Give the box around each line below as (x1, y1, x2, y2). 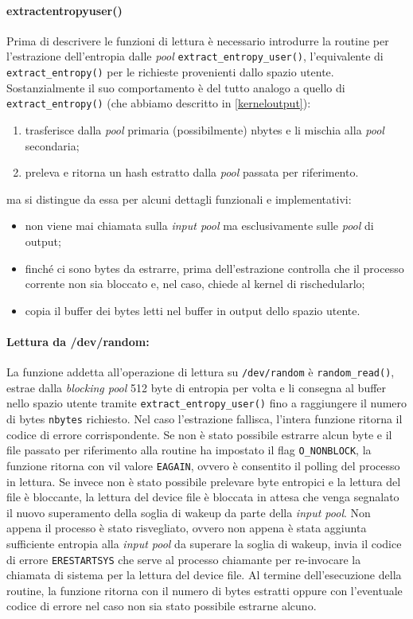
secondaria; (25, 137, 80, 154)
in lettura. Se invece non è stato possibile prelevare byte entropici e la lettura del (6, 473, 401, 489)
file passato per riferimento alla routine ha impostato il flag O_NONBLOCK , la (6, 442, 372, 458)
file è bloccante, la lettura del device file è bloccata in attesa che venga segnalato (6, 489, 399, 505)
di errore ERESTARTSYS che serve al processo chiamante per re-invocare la (6, 551, 361, 567)
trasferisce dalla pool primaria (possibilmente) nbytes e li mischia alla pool (25, 121, 384, 138)
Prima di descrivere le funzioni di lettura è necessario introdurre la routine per (6, 32, 389, 49)
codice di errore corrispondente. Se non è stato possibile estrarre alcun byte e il (6, 426, 392, 442)
